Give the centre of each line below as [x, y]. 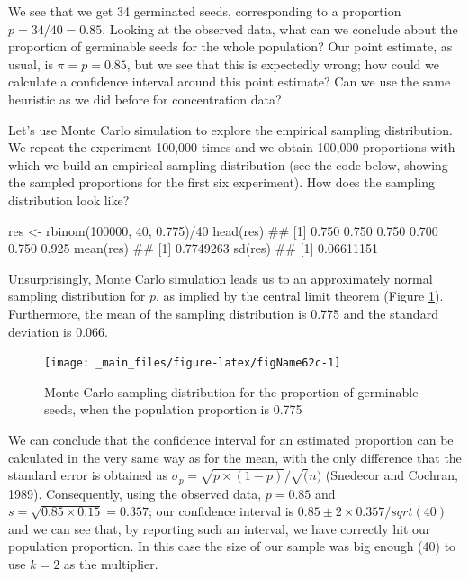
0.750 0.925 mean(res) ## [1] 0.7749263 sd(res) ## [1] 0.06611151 [193, 248]
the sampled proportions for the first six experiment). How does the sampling [221, 182]
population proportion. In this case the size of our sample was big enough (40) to [232, 546]
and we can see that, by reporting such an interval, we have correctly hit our [220, 528]
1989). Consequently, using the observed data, [135, 493]
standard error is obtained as [88, 475]
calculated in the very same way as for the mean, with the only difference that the [235, 457]
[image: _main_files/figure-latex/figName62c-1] [193, 363]
